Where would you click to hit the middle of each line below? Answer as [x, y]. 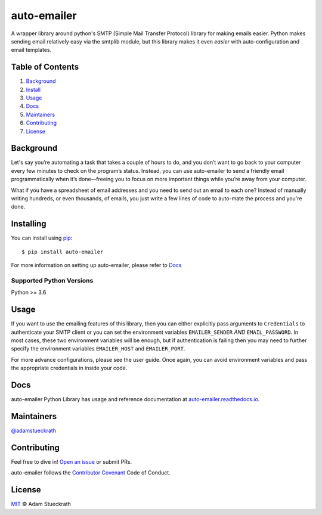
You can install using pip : [42, 238]
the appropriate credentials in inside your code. [69, 368]
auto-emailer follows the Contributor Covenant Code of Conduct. [91, 473]
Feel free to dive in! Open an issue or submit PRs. [72, 461]
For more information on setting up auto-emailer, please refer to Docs [96, 265]
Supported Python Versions [52, 280]
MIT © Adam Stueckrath [41, 504]
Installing [29, 224]
